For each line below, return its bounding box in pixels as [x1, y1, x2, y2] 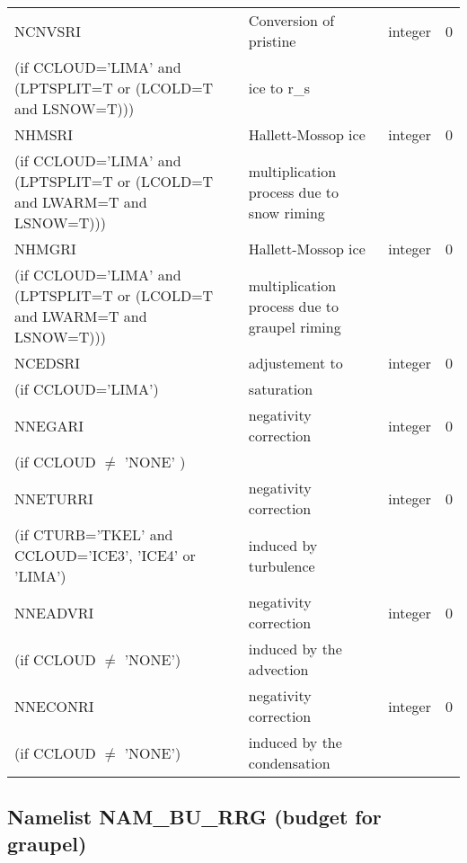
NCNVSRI [14, 20, 82, 41]
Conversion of [248, 10, 335, 31]
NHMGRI [14, 238, 76, 259]
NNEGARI [14, 414, 84, 436]
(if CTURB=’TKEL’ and [14, 524, 173, 545]
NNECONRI [14, 695, 94, 716]
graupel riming [248, 316, 341, 337]
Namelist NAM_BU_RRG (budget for [7, 803, 382, 831]
